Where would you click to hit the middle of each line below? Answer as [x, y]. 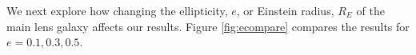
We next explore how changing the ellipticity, [117, 10]
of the [370, 10]
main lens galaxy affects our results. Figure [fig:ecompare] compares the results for [208, 26]
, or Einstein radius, [285, 10]
